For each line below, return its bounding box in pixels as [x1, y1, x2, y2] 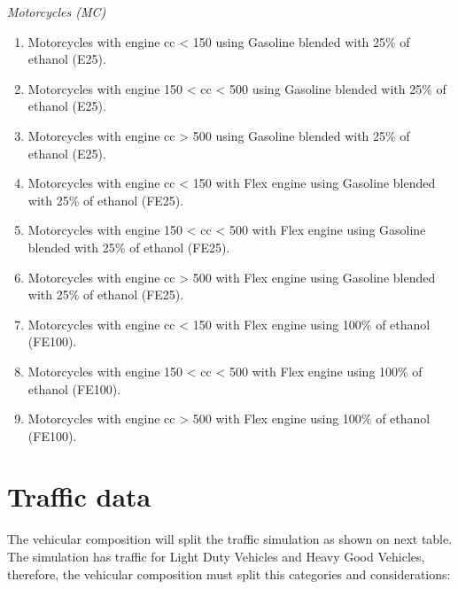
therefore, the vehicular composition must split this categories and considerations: [7, 564, 451, 583]
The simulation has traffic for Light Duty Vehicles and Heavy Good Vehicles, [7, 547, 425, 565]
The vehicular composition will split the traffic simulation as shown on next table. [7, 530, 453, 548]
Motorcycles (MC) [7, 3, 106, 20]
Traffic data [7, 478, 151, 515]
